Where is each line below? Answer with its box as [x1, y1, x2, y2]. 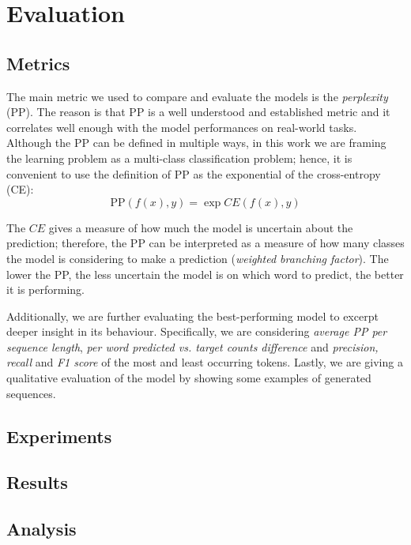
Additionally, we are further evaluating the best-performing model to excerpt [6, 307, 379, 324]
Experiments [6, 423, 112, 448]
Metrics [6, 51, 70, 75]
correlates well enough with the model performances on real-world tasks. [6, 118, 357, 135]
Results [6, 470, 68, 494]
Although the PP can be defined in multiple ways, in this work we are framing [6, 134, 386, 151]
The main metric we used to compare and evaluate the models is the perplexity [6, 88, 388, 104]
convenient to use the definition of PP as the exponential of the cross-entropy [6, 165, 381, 182]
